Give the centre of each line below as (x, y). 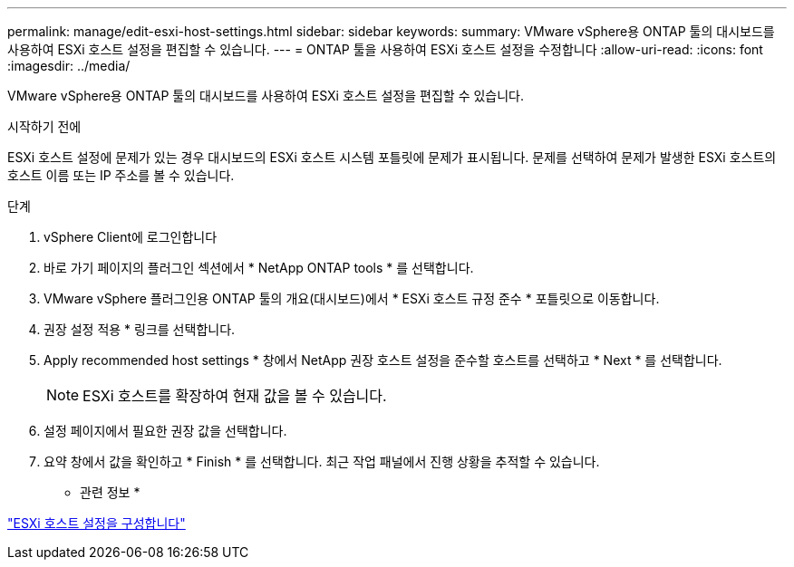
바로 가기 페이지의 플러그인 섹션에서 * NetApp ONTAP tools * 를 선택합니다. (259, 268)
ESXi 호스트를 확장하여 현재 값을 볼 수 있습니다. (235, 396)
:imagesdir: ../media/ (69, 66)
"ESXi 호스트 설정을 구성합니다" (97, 523)
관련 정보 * (110, 492)
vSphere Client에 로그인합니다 (131, 237)
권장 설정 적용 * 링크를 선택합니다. (140, 329)
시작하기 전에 (44, 126)
